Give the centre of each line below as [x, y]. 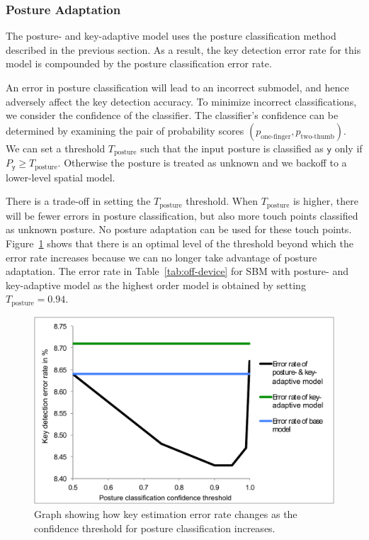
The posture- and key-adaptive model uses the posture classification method [171, 36]
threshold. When [222, 201]
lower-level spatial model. [61, 177]
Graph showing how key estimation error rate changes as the [166, 513]
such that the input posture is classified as [232, 148]
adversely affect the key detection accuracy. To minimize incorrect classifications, [181, 101]
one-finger [276, 136]
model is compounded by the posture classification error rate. [139, 63]
